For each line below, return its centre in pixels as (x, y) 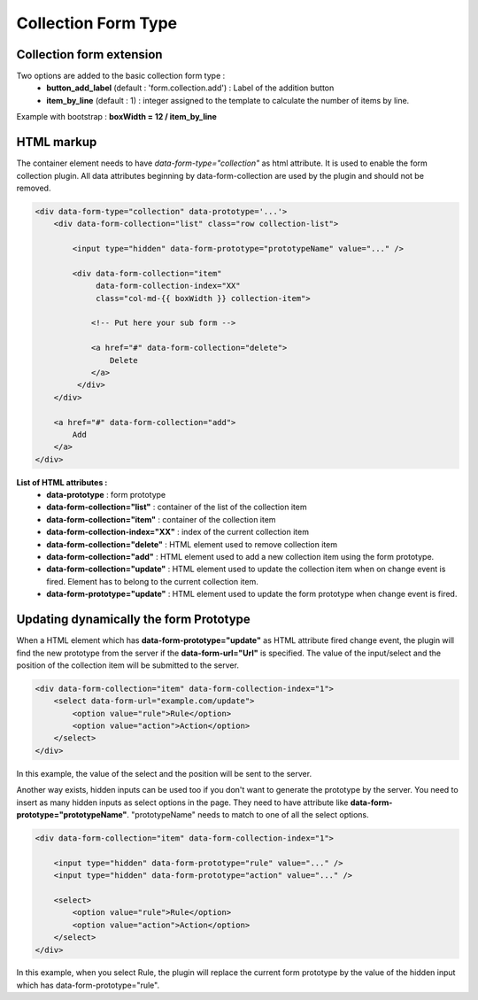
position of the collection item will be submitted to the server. (127, 665)
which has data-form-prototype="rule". (88, 985)
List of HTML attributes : (62, 482)
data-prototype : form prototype (106, 495)
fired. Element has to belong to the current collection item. (152, 581)
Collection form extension (89, 54)
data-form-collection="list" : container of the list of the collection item (177, 507)
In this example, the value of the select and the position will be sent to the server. (164, 773)
